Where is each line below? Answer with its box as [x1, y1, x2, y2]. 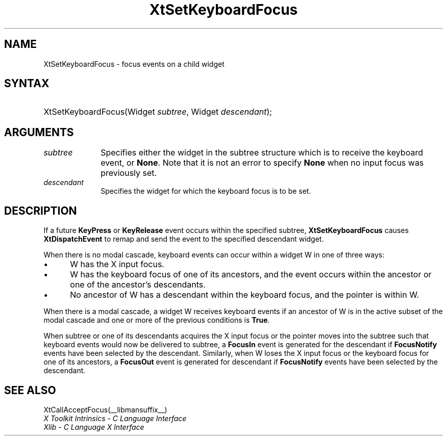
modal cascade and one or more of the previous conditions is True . [43, 316, 270, 325]
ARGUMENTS [4, 125, 74, 139]
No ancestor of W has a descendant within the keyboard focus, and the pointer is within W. [70, 290, 419, 300]
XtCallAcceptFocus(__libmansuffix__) [43, 405, 167, 414]
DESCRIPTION [4, 204, 77, 217]
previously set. [101, 168, 157, 178]
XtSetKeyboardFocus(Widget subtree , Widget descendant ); [43, 107, 272, 117]
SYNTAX [4, 77, 49, 90]
